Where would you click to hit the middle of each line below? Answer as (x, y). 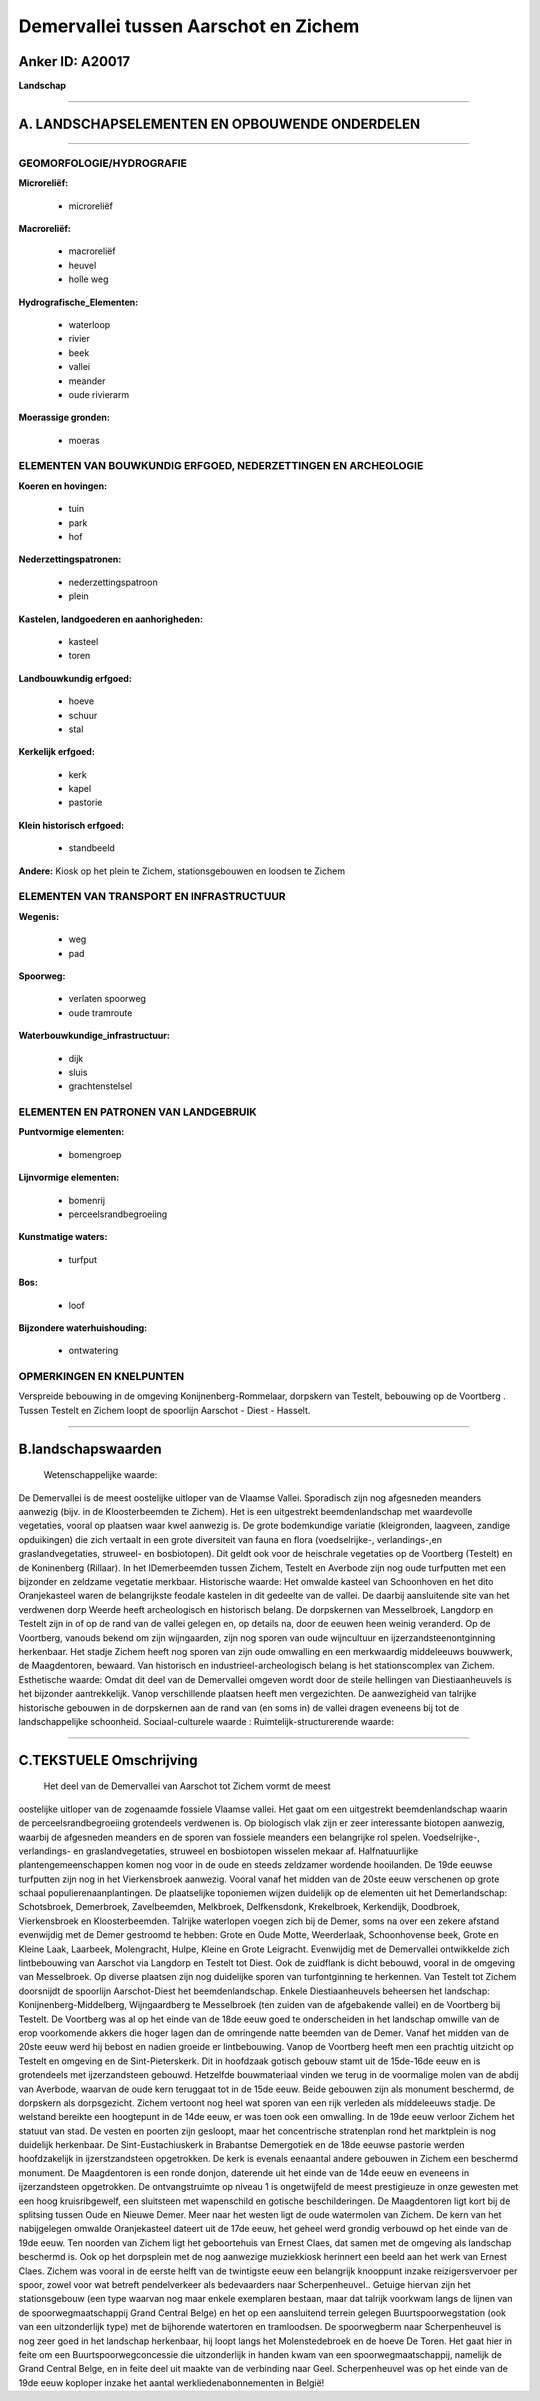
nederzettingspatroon (113, 582)
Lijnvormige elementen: (69, 1177)
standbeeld (91, 848)
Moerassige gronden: (64, 417)
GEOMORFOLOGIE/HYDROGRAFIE (102, 163)
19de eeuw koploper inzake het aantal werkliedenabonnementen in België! (171, 2382)
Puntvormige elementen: (71, 1132)
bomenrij (86, 1200)
